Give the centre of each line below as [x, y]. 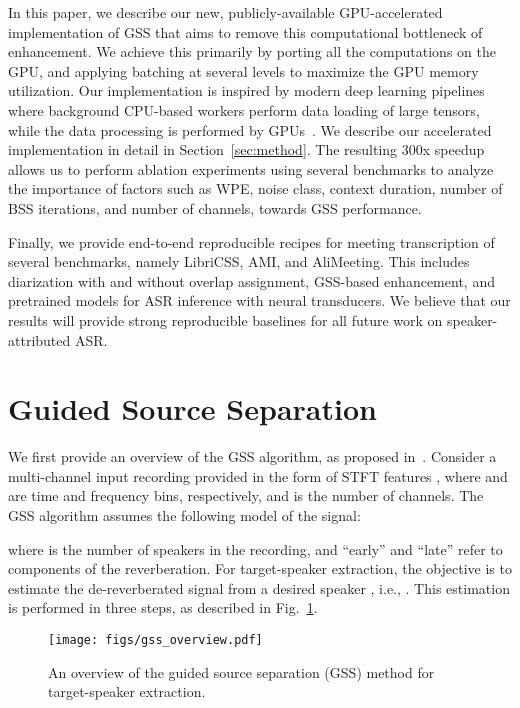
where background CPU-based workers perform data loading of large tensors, [244, 109]
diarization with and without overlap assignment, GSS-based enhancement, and [251, 280]
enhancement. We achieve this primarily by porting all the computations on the [252, 51]
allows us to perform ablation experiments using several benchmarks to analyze [251, 168]
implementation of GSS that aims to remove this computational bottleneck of [245, 31]
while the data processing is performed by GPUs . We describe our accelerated [250, 129]
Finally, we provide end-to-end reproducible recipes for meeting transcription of [251, 241]
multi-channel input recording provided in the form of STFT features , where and [258, 475]
